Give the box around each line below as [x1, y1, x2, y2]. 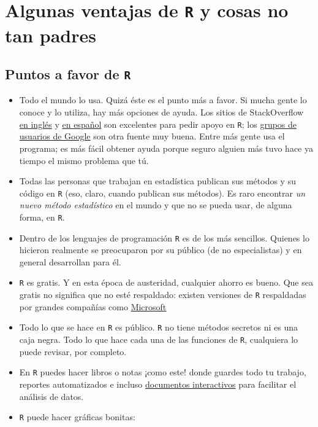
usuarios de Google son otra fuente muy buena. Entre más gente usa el [19, 130, 285, 143]
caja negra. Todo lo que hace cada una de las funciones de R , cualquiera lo [19, 333, 298, 345]
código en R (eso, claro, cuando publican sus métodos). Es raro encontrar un [19, 186, 306, 199]
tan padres [5, 22, 96, 47]
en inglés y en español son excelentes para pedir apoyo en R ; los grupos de [19, 117, 297, 130]
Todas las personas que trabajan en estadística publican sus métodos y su [19, 174, 296, 187]
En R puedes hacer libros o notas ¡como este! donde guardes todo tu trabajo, [19, 366, 306, 378]
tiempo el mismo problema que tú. [19, 154, 149, 166]
